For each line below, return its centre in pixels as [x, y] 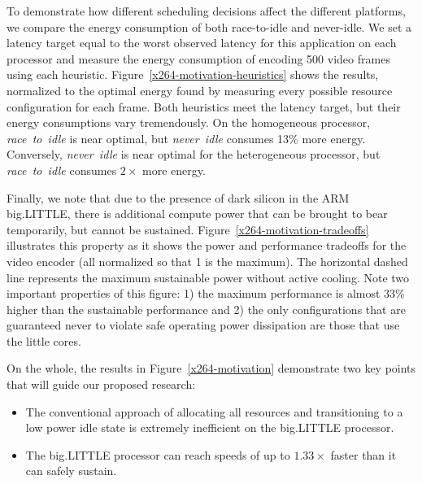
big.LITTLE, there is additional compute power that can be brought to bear [197, 214]
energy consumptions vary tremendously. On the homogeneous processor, [189, 122]
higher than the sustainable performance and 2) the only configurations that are [206, 309]
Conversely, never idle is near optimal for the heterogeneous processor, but [194, 154]
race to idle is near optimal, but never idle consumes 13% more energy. [186, 138]
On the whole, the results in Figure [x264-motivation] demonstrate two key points [211, 368]
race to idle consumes [62, 170]
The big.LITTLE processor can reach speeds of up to [158, 454]
